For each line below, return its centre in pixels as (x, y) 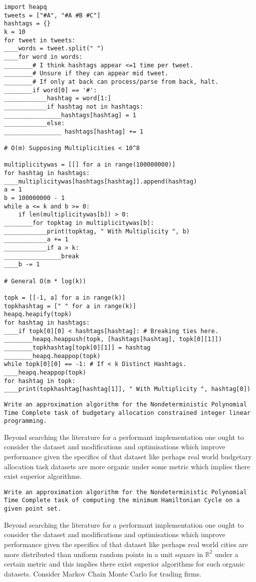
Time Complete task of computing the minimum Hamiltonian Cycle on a (122, 500)
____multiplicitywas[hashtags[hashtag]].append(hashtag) (101, 181)
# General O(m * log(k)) (45, 281)
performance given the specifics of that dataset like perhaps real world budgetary (128, 456)
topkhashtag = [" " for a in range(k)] (70, 306)
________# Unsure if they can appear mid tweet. (86, 74)
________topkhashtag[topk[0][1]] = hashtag (77, 347)
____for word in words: (43, 57)
